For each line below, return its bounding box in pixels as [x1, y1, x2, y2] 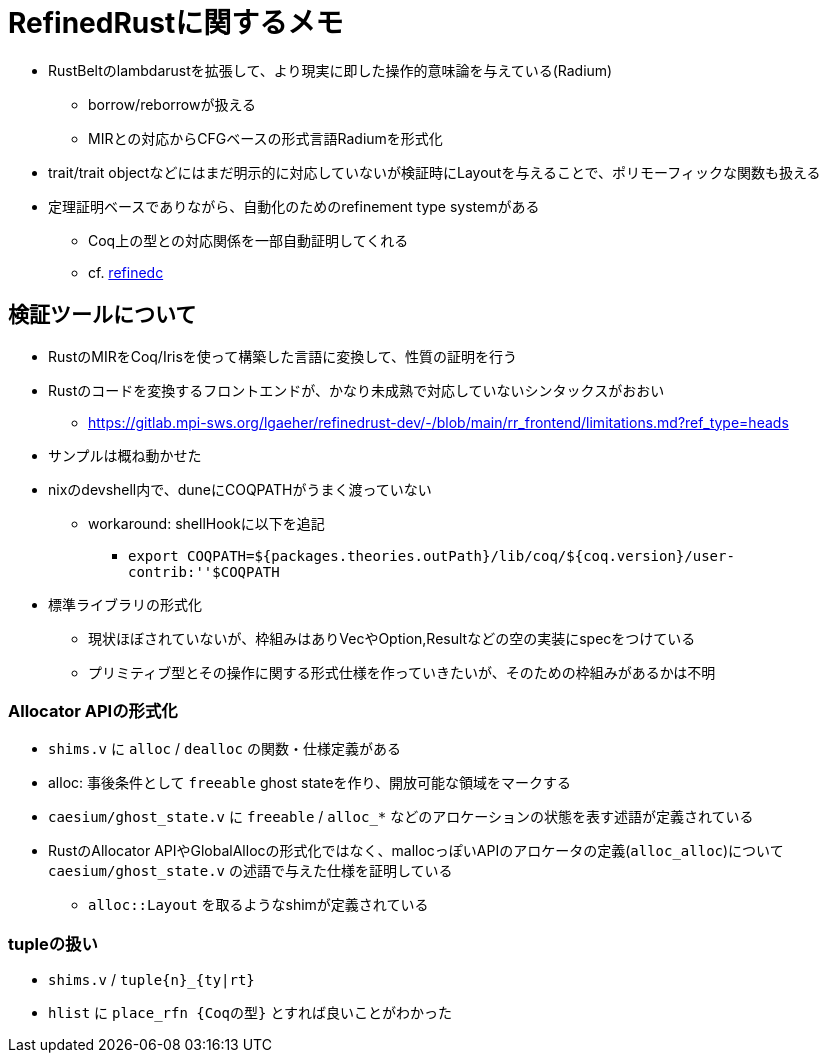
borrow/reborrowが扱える [88, 95, 257, 113]
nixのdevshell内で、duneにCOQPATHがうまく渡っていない [48, 480, 432, 498]
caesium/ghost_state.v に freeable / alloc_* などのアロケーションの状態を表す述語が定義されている [48, 808, 754, 826]
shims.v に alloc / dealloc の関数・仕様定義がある [48, 740, 401, 758]
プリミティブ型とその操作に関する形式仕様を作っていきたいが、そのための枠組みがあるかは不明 [88, 663, 716, 681]
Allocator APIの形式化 [8, 700, 178, 721]
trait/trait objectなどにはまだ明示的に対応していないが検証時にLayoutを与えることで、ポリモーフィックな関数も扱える [48, 163, 821, 181]
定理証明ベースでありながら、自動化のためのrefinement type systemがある [48, 197, 540, 215]
